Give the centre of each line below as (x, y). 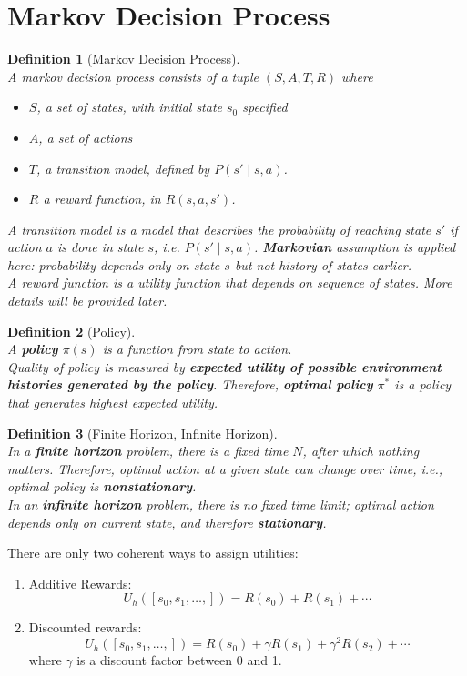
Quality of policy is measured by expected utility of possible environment (224, 366)
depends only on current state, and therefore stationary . (167, 522)
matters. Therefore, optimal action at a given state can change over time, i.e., (225, 468)
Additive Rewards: (80, 583)
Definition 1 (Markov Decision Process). (124, 59)
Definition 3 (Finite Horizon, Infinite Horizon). (142, 433)
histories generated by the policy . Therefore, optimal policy (190, 384)
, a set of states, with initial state (129, 107)
